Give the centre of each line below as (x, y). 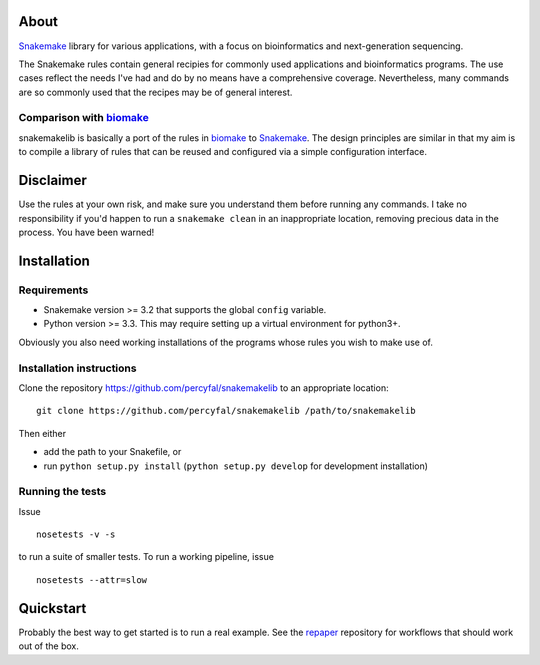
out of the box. (48, 646)
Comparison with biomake (83, 118)
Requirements (53, 290)
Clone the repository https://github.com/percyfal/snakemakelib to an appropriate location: (203, 387)
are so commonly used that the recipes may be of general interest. (155, 92)
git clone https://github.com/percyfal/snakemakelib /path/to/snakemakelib (226, 411)
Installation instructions (77, 368)
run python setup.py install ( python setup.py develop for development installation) (236, 466)
